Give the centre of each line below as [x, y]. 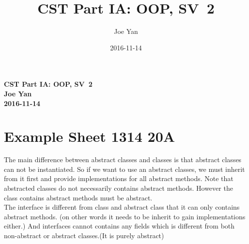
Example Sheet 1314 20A [90, 136]
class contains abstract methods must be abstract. [78, 197]
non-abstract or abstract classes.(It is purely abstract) [84, 235]
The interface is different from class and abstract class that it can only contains [122, 207]
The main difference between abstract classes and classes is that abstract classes [123, 160]
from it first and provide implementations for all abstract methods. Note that [119, 178]
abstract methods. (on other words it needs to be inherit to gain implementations [125, 216]
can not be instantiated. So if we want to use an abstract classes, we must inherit [124, 169]
